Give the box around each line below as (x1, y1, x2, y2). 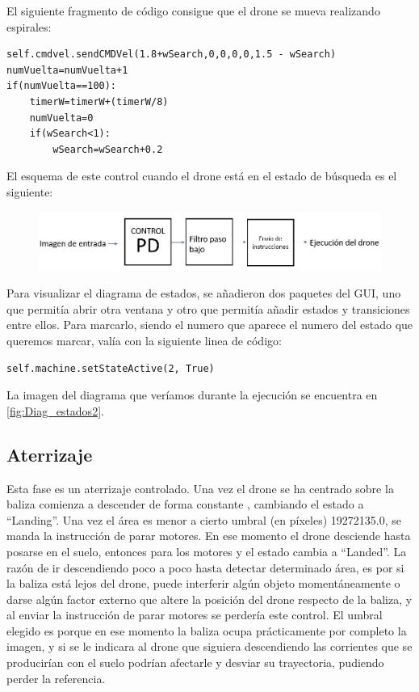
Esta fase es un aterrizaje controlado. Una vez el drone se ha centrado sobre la (6, 479, 394, 496)
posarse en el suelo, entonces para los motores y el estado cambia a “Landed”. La (6, 542, 407, 559)
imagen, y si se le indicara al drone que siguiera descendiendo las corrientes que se (6, 638, 413, 655)
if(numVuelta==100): (6, 80, 117, 92)
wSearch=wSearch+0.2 (52, 143, 163, 155)
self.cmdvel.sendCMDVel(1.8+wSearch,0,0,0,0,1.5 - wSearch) (6, 49, 337, 61)
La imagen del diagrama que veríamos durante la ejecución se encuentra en (6, 386, 378, 403)
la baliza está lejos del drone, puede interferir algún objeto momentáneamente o (6, 575, 400, 592)
